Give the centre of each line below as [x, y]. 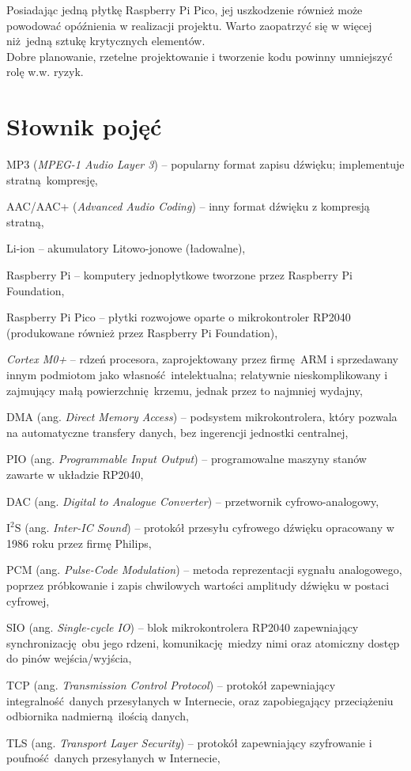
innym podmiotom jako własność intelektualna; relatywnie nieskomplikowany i [197, 375]
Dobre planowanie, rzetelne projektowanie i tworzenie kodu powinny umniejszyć [200, 56]
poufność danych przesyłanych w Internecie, [113, 758]
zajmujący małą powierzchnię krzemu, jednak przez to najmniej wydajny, [185, 390]
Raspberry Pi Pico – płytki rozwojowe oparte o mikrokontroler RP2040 [179, 317]
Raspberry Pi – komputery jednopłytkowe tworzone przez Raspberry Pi [179, 275]
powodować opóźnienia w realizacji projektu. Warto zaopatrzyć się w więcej [189, 25]
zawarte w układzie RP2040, [75, 474]
